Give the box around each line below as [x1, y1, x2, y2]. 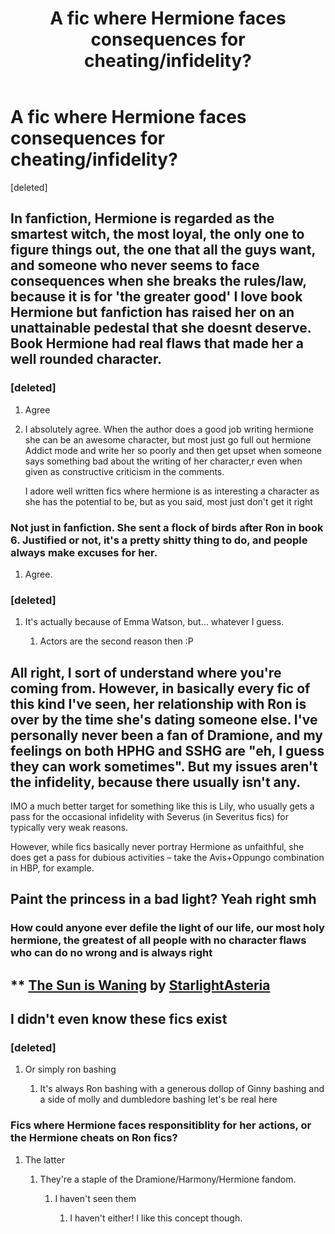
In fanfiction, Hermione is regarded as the [10, 210, 275, 227]
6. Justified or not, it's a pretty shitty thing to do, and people [10, 533, 308, 547]
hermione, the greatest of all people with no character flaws [10, 933, 307, 947]
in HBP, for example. [10, 862, 95, 874]
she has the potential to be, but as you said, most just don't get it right [24, 495, 313, 507]
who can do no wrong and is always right [10, 946, 213, 960]
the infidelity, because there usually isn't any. [10, 773, 302, 791]
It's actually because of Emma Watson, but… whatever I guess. [24, 616, 285, 628]
